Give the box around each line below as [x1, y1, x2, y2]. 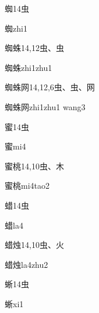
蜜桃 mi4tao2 [5, 179, 49, 192]
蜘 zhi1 [5, 22, 27, 34]
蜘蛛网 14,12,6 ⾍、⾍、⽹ [5, 81, 95, 93]
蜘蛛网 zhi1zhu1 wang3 [5, 100, 86, 113]
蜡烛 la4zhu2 [5, 258, 48, 270]
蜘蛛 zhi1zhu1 [5, 61, 52, 73]
